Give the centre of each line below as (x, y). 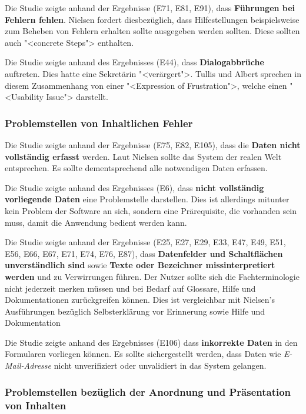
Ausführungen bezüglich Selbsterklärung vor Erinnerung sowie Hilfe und (135, 311)
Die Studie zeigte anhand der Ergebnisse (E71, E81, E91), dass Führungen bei (150, 8)
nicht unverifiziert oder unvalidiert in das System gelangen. (160, 365)
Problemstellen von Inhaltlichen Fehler (99, 123)
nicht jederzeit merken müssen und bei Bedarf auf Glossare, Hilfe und (130, 288)
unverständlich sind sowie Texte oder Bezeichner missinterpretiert (140, 265)
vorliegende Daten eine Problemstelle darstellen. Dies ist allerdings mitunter (147, 199)
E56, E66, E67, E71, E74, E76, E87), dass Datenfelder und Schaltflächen (144, 253)
